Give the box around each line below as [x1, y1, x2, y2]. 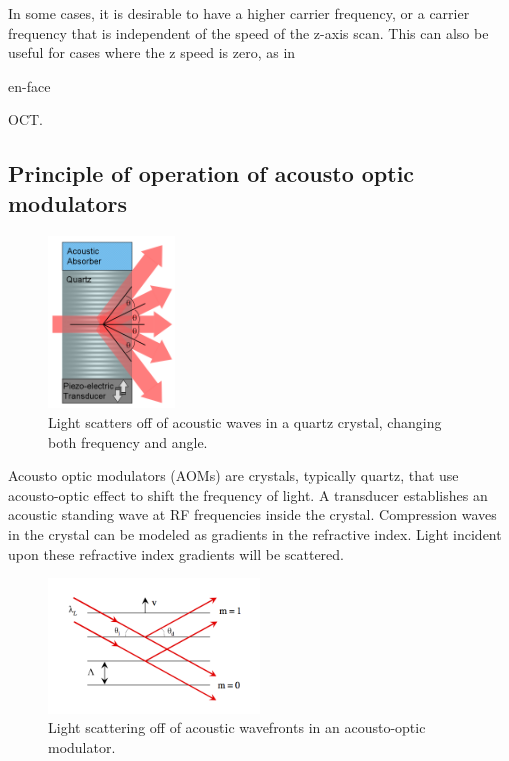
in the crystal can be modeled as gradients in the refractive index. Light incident [8, 523, 502, 544]
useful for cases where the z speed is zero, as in [8, 42, 296, 63]
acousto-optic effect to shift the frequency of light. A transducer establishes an [8, 484, 488, 505]
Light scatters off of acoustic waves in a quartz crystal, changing [48, 412, 442, 433]
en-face [8, 75, 51, 96]
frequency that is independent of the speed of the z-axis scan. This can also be [8, 22, 489, 43]
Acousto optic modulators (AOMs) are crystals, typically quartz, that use [8, 465, 459, 486]
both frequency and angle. [48, 431, 208, 452]
